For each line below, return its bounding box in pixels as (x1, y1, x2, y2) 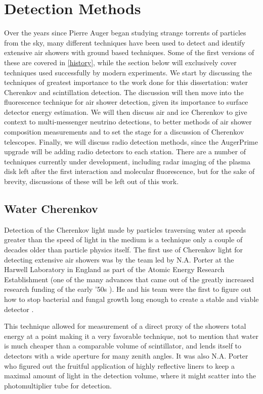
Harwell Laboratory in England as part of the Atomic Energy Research (4, 264, 225, 275)
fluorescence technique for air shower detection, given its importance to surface (4, 97, 248, 107)
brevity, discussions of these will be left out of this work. (4, 176, 179, 187)
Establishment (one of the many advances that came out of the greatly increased (4, 274, 254, 284)
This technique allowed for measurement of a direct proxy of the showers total (4, 321, 246, 331)
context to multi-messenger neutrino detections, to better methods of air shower (4, 116, 252, 127)
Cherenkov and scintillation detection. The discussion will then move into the (4, 86, 244, 97)
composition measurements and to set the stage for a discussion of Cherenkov (4, 126, 244, 137)
